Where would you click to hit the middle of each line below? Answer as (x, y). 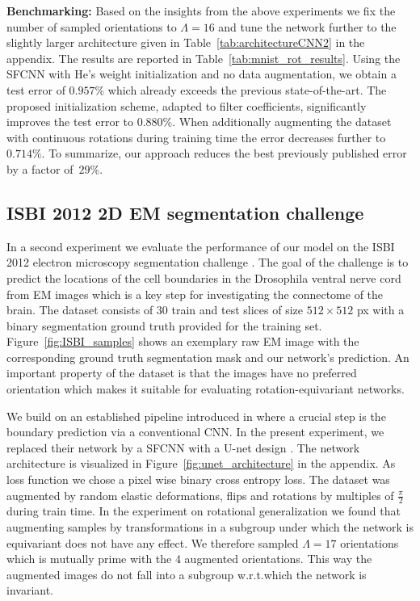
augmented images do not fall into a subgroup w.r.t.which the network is (187, 574)
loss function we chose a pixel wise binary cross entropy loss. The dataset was (198, 479)
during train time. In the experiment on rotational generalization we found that (204, 511)
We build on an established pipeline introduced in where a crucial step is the (196, 416)
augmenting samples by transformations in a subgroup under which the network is (210, 527)
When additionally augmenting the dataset (285, 122)
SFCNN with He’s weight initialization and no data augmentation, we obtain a (202, 74)
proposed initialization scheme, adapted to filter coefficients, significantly (187, 105)
